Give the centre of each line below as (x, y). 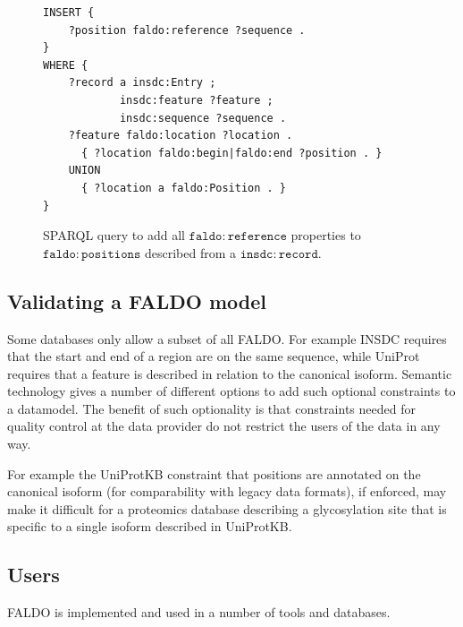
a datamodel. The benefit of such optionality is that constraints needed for (211, 408)
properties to (326, 235)
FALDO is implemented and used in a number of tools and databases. (199, 612)
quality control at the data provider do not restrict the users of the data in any (224, 426)
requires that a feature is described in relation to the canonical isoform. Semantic (230, 373)
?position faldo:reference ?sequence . (187, 30)
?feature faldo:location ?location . (181, 136)
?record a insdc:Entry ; (142, 83)
